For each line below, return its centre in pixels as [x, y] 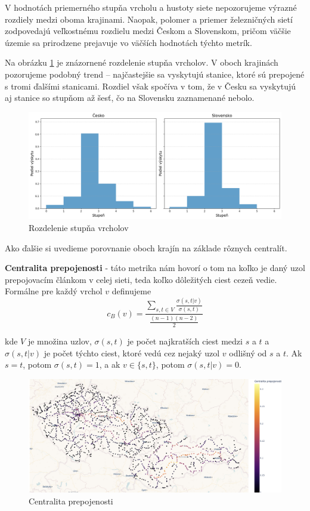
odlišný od [248, 353]
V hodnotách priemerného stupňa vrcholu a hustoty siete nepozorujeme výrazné [151, 7]
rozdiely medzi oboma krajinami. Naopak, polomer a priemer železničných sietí [149, 19]
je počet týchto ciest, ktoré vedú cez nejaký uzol [132, 353]
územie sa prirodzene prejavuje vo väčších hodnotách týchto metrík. [128, 42]
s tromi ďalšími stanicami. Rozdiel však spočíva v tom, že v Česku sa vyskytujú [151, 86]
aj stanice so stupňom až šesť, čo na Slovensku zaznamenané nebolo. [130, 98]
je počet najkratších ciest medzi [185, 341]
